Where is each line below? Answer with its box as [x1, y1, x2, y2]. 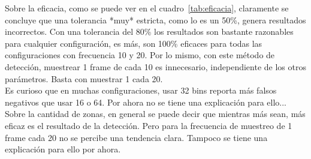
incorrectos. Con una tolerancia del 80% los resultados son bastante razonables [5, 25, 294, 38]
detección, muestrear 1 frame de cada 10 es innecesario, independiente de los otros [5, 60, 306, 73]
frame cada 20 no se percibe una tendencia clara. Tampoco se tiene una [5, 131, 268, 143]
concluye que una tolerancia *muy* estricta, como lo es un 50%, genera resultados [5, 13, 306, 26]
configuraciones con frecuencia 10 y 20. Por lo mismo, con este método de [5, 49, 275, 61]
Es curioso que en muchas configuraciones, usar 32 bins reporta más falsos [5, 84, 277, 97]
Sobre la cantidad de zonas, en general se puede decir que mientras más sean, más [5, 107, 306, 120]
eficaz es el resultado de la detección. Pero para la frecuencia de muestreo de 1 [5, 119, 292, 131]
